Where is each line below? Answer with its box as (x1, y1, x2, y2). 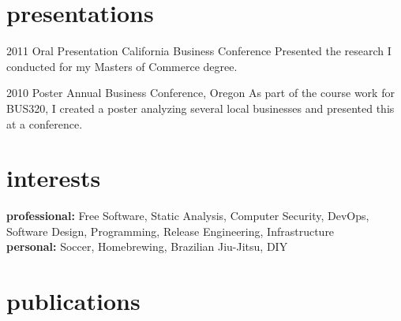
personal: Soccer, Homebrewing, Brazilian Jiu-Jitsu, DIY (6, 238, 288, 255)
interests (6, 162, 101, 194)
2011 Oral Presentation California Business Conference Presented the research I (6, 43, 392, 59)
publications (6, 285, 141, 317)
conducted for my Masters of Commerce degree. (6, 58, 238, 74)
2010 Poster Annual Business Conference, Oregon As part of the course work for (6, 84, 395, 101)
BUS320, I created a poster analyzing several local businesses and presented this (6, 99, 395, 116)
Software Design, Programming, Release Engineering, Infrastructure (6, 222, 335, 239)
